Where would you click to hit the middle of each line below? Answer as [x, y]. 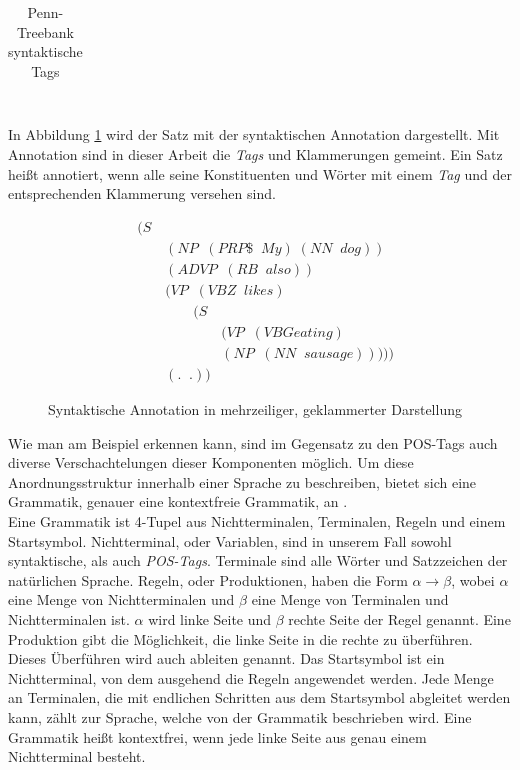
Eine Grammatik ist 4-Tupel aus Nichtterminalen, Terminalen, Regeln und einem [257, 521]
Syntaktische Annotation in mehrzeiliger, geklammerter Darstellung [255, 409]
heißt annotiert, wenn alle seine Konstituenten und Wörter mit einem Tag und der [260, 173]
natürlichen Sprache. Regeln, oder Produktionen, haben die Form [208, 579]
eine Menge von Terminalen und [350, 599]
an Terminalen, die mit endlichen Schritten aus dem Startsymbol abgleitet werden [259, 697]
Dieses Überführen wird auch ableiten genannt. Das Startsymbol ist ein [226, 658]
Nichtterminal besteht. [77, 756]
